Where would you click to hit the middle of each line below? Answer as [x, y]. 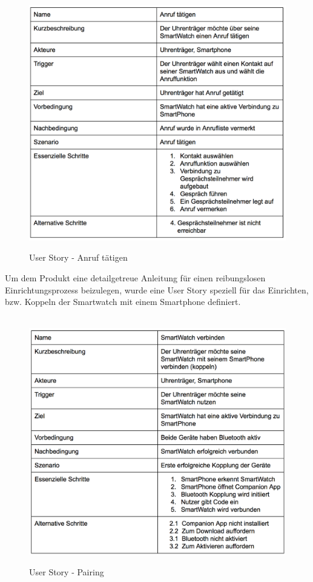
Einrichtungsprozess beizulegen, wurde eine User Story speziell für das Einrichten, [157, 289]
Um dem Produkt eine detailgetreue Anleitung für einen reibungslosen [135, 278]
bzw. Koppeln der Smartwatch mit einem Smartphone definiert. [123, 302]
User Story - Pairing [67, 571]
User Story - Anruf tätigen [78, 257]
